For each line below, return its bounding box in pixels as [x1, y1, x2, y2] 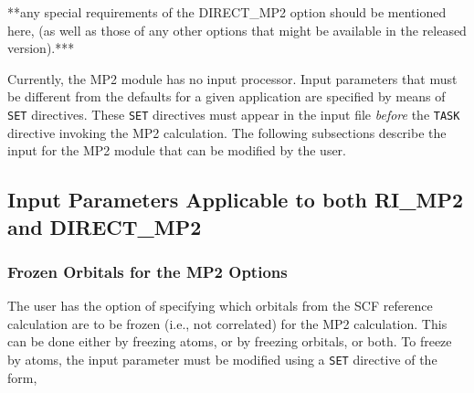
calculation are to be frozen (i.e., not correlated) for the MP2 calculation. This [7, 313, 448, 333]
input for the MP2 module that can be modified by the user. [7, 141, 346, 160]
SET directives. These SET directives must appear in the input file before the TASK [7, 104, 460, 123]
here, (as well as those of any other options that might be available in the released [7, 20, 467, 39]
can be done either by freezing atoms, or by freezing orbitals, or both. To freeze [7, 332, 452, 351]
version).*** [7, 38, 75, 58]
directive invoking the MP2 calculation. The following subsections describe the [7, 122, 447, 142]
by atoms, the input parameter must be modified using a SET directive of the [7, 349, 437, 368]
